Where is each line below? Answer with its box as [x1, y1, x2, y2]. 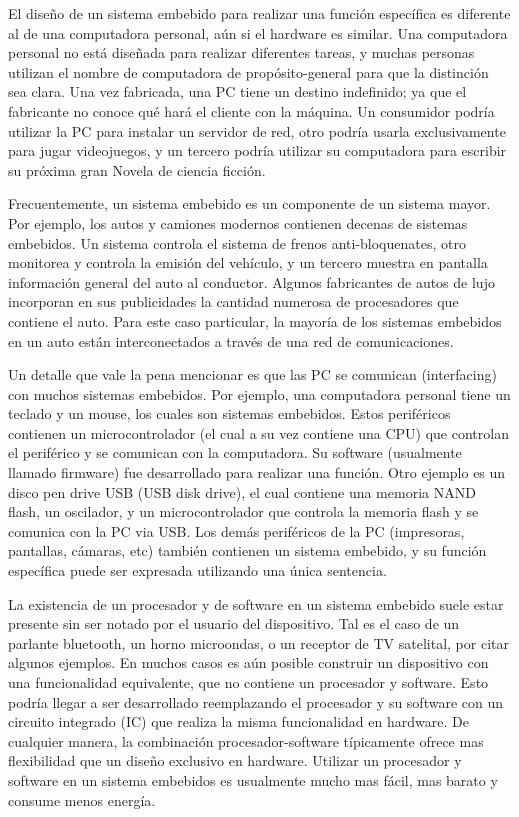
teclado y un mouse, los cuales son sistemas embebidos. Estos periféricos [8, 403, 451, 424]
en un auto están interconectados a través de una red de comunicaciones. [8, 330, 454, 351]
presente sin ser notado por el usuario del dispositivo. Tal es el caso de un [8, 613, 460, 634]
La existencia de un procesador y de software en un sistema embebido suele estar [8, 593, 504, 614]
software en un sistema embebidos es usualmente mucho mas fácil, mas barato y [8, 769, 498, 790]
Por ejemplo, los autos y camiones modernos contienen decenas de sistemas [8, 212, 468, 233]
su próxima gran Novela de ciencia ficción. [8, 159, 266, 180]
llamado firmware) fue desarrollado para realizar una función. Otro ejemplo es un [8, 462, 506, 483]
